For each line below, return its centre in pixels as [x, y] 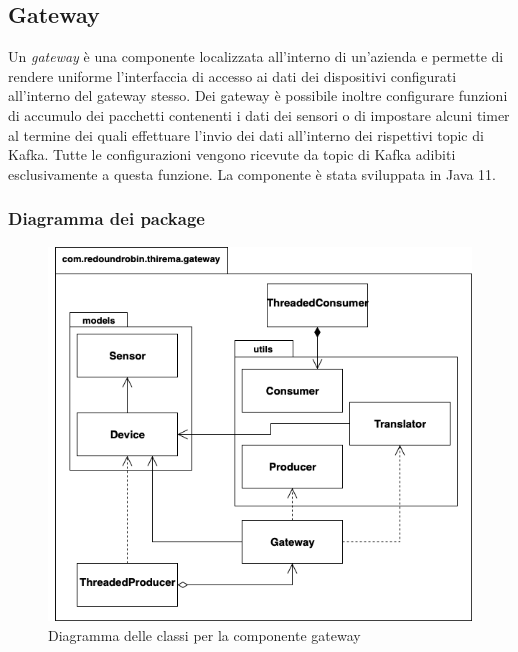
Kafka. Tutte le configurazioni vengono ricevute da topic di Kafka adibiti [232, 154]
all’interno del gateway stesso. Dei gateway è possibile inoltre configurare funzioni [258, 95]
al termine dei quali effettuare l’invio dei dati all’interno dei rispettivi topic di [246, 134]
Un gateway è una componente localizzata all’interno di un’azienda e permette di [256, 56]
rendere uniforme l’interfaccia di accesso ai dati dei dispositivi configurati [232, 75]
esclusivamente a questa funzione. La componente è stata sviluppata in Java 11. [252, 173]
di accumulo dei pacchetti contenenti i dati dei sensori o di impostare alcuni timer [259, 114]
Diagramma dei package [106, 218]
